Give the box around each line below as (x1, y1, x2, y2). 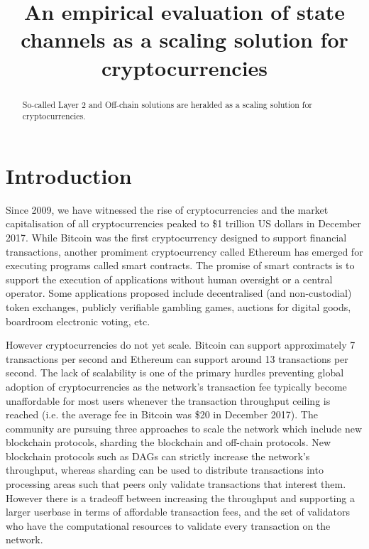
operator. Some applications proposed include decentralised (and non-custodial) (6, 286, 352, 300)
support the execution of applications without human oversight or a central (6, 271, 333, 286)
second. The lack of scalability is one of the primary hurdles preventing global (6, 365, 344, 380)
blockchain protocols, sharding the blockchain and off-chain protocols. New (6, 435, 331, 450)
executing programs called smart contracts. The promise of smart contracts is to (6, 258, 355, 273)
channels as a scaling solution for (21, 25, 348, 54)
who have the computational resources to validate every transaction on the (6, 518, 331, 533)
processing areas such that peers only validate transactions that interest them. (6, 477, 346, 491)
